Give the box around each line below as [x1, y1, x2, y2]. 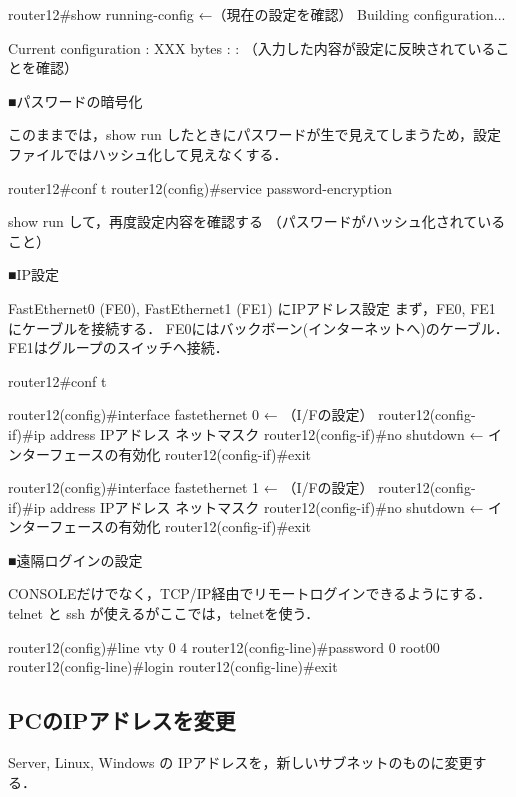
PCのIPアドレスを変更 [8, 705, 236, 736]
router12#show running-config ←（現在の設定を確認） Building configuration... [8, 4, 506, 24]
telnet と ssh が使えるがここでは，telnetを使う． [8, 603, 320, 624]
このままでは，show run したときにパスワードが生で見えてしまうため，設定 [8, 124, 501, 145]
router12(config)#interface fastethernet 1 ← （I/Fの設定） [8, 477, 374, 498]
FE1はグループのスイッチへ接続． [8, 337, 229, 358]
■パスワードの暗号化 [8, 90, 143, 111]
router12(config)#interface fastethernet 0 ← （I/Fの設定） [8, 404, 374, 425]
